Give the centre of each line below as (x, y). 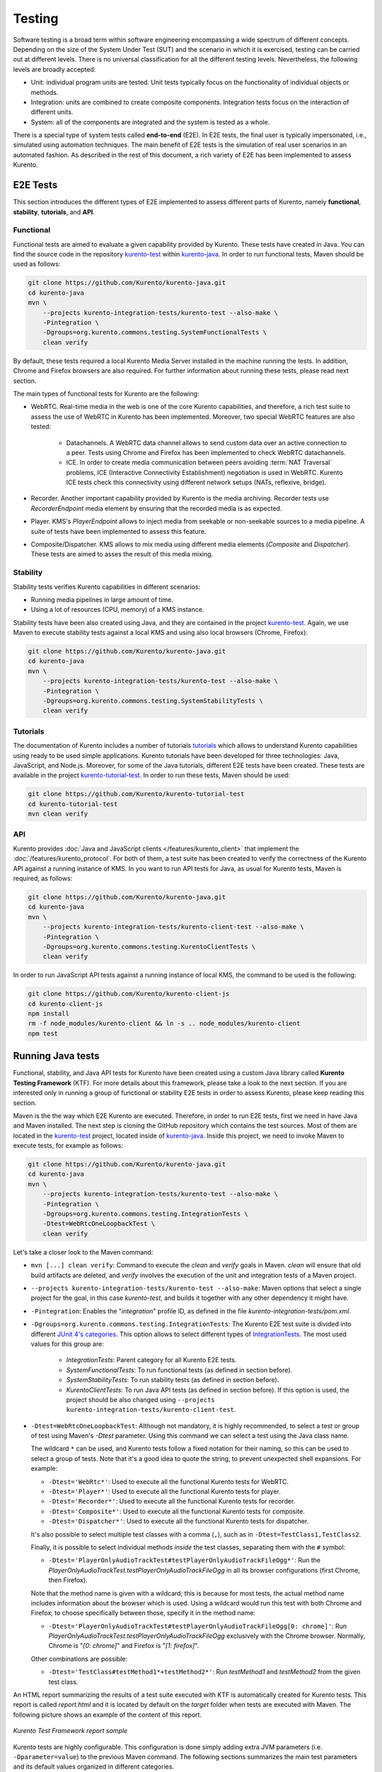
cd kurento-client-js (65, 1004)
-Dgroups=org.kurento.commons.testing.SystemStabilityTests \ (153, 701)
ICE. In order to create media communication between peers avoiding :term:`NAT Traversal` (199, 462)
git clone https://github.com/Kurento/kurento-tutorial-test (136, 794)
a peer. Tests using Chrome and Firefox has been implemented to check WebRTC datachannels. (206, 452)
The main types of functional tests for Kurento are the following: (106, 393)
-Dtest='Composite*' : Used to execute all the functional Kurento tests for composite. (177, 1511)
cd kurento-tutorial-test (73, 804)
